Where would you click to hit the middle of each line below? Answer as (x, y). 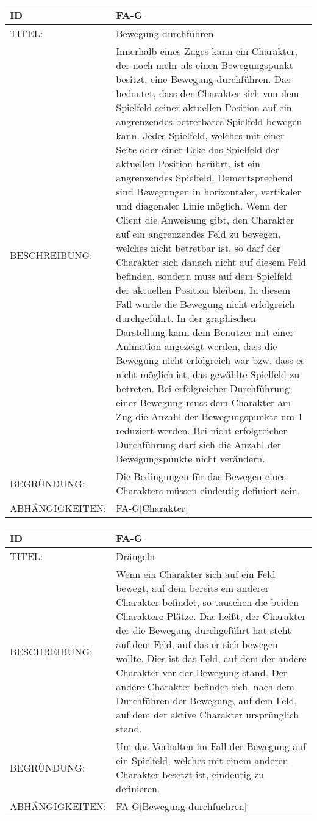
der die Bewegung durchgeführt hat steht (204, 630)
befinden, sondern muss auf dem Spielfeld (204, 276)
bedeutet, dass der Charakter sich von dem (208, 93)
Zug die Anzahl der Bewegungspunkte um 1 (209, 416)
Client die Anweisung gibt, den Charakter (205, 220)
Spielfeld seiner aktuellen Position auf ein (204, 107)
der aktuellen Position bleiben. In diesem (203, 290)
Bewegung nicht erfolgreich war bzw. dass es (210, 360)
